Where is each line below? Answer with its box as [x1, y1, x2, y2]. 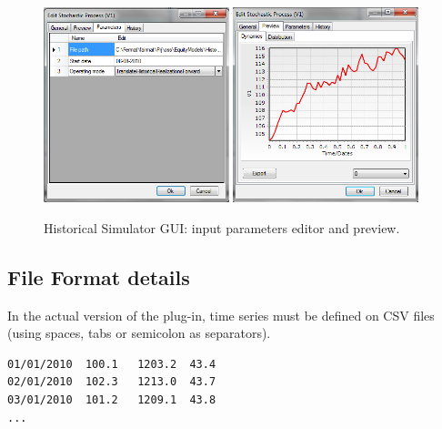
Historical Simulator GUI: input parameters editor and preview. [44, 218, 400, 237]
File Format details [7, 262, 190, 291]
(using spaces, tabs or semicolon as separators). [7, 323, 271, 342]
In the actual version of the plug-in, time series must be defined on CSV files [7, 305, 435, 324]
